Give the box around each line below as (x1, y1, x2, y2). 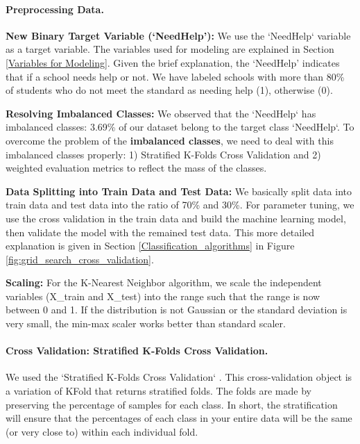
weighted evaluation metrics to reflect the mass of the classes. (6, 161, 267, 175)
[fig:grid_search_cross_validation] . (6, 252, 154, 266)
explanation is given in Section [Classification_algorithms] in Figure (6, 238, 295, 253)
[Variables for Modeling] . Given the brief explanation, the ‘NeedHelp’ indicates (6, 55, 340, 69)
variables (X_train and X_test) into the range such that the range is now (6, 288, 320, 303)
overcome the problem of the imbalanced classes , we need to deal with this (6, 133, 334, 147)
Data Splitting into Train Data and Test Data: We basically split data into (6, 183, 352, 198)
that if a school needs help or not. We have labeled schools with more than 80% (6, 69, 345, 83)
